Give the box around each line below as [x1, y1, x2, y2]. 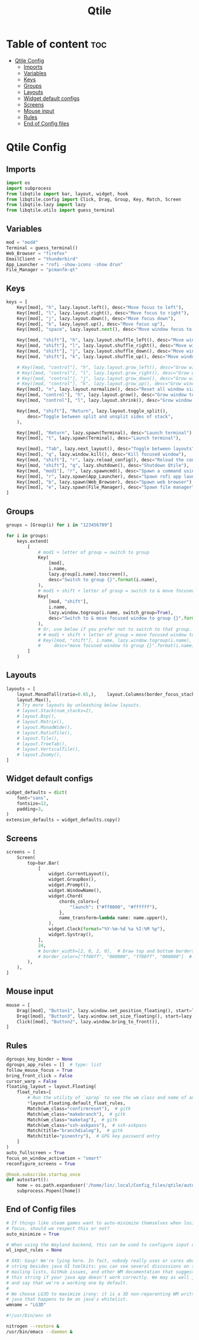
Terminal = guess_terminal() [6, 244, 78, 251]
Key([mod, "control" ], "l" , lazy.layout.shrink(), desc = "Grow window [17, 398, 192, 404]
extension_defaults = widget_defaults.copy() [6, 817, 120, 823]
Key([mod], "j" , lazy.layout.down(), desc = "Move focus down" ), [17, 315, 176, 321]
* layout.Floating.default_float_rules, [27, 1100, 126, 1106]
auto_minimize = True [6, 1231, 60, 1237]
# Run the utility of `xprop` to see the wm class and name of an [27, 1095, 195, 1101]
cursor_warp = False [6, 1078, 57, 1084]
